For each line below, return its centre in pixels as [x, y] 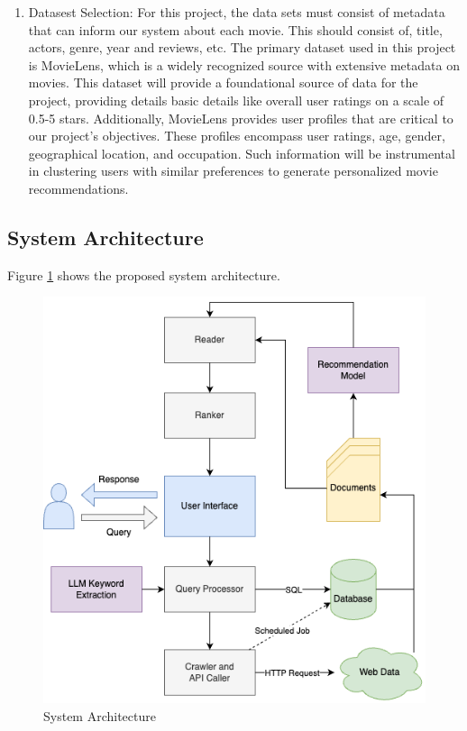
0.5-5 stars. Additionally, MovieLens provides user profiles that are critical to [241, 118]
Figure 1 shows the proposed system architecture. [144, 274]
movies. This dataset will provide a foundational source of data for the [223, 82]
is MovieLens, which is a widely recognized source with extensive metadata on [244, 64]
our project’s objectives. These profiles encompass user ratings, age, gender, [237, 136]
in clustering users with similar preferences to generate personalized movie [233, 171]
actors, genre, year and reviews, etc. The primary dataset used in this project [242, 47]
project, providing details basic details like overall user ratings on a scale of [236, 100]
